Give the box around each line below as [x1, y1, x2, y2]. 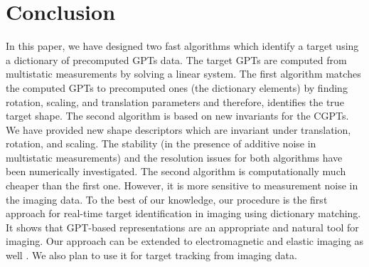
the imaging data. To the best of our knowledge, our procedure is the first [6, 192, 328, 206]
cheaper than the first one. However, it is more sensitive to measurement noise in [6, 178, 358, 193]
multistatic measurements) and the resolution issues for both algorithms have [6, 150, 343, 164]
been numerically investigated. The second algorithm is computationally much [6, 164, 346, 179]
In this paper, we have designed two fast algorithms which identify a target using [6, 38, 359, 53]
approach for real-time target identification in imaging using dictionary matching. [6, 206, 361, 221]
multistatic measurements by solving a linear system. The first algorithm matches [6, 66, 361, 81]
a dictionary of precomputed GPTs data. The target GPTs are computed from [6, 52, 347, 67]
